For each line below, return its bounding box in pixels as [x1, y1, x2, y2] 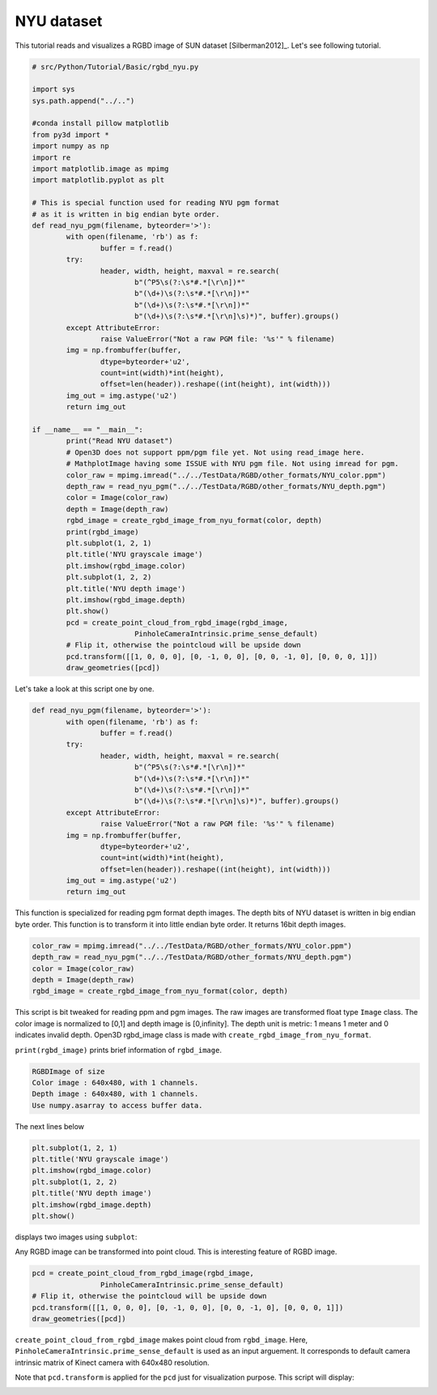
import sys [32, 85, 75, 94]
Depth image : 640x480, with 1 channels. [32, 1089, 199, 1098]
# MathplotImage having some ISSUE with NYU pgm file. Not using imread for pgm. [66, 459, 400, 469]
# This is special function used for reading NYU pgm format [32, 199, 280, 208]
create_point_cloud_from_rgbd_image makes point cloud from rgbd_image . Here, [15, 1334, 308, 1345]
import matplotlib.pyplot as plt [32, 175, 165, 185]
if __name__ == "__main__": [32, 426, 143, 434]
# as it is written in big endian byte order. [32, 209, 220, 219]
